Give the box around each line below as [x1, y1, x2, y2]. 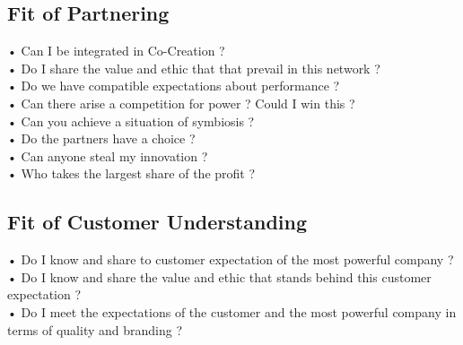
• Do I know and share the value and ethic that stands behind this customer [7, 267, 432, 286]
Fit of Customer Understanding [7, 208, 308, 236]
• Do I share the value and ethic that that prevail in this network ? [7, 58, 380, 77]
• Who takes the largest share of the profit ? [7, 164, 256, 183]
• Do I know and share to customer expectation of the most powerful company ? [7, 250, 454, 269]
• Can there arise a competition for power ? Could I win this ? [7, 93, 355, 112]
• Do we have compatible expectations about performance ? [7, 76, 340, 95]
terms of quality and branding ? [7, 320, 183, 339]
